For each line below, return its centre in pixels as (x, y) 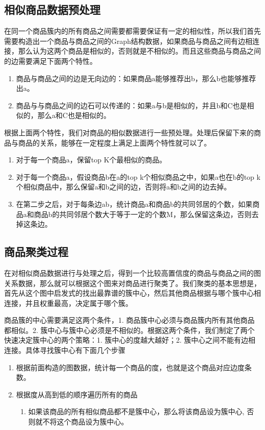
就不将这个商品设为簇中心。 (82, 422)
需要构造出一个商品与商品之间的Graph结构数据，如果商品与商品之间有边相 (128, 41)
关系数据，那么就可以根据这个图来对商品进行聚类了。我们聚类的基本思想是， (132, 283)
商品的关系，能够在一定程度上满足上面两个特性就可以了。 (114, 142)
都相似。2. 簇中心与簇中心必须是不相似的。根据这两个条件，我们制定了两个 (129, 330)
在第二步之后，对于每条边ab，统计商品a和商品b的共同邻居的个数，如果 (134, 204)
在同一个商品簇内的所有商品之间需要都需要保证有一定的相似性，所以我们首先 (132, 31)
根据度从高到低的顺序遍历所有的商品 (77, 394)
